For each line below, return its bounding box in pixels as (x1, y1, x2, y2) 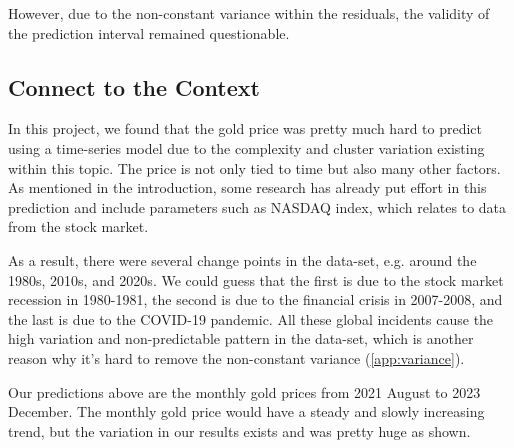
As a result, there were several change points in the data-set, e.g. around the (8, 249, 477, 270)
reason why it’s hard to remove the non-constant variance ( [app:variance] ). (8, 347, 465, 368)
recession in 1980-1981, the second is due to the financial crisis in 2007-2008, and (8, 289, 503, 310)
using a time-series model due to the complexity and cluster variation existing (8, 137, 485, 158)
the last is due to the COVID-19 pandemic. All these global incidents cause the (8, 308, 494, 329)
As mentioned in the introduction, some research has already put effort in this (8, 177, 487, 198)
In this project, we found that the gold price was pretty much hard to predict (8, 118, 483, 139)
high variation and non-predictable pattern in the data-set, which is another (8, 328, 474, 349)
